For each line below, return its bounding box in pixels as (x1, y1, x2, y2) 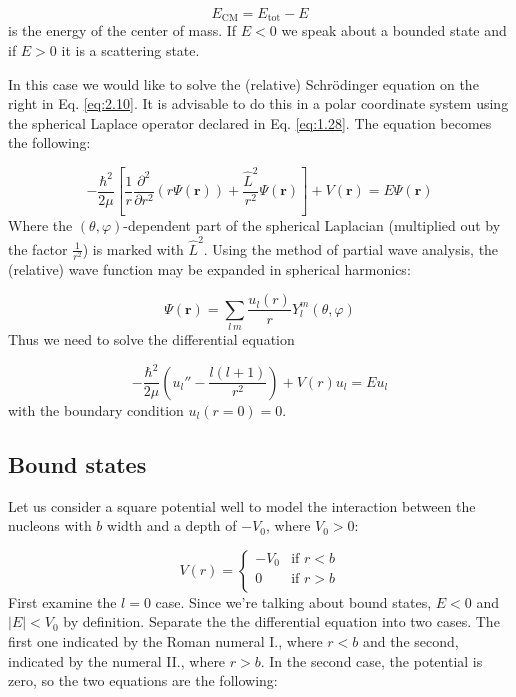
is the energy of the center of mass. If (8, 20, 237, 41)
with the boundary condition (8, 399, 184, 420)
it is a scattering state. (61, 40, 200, 61)
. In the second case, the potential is (260, 650, 483, 671)
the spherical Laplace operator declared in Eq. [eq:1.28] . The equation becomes (8, 112, 492, 133)
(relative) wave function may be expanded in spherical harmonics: (8, 258, 411, 279)
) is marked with (82, 238, 184, 259)
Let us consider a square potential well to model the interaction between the (8, 495, 476, 516)
